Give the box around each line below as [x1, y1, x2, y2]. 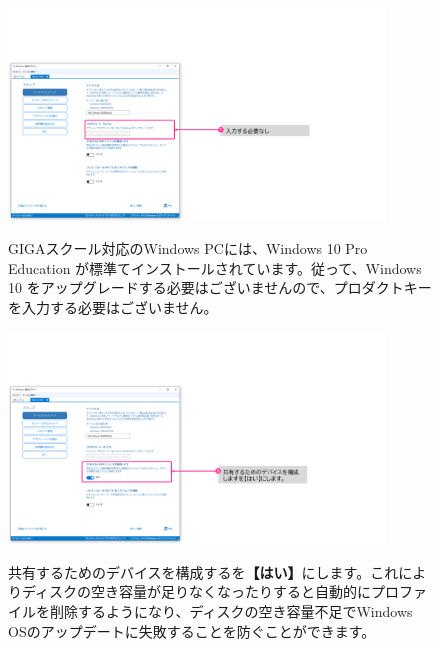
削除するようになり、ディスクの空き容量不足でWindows [49, 600, 413, 621]
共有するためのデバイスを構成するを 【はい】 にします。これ [8, 561, 399, 582]
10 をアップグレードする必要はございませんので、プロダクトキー [8, 277, 432, 298]
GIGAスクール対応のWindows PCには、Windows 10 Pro [8, 238, 368, 259]
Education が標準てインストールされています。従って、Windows [8, 257, 422, 278]
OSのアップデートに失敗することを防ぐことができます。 [8, 620, 376, 641]
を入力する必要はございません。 [8, 296, 218, 317]
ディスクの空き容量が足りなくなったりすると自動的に [21, 581, 372, 602]
